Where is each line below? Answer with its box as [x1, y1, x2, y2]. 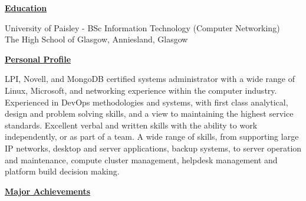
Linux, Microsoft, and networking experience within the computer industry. [5, 84, 277, 96]
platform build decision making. [5, 165, 120, 177]
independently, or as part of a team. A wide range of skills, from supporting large [5, 130, 299, 143]
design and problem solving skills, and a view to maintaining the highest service [5, 107, 294, 120]
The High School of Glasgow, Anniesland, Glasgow [5, 33, 188, 45]
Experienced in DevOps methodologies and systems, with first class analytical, [5, 95, 288, 108]
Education [5, 2, 47, 14]
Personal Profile [5, 52, 71, 65]
